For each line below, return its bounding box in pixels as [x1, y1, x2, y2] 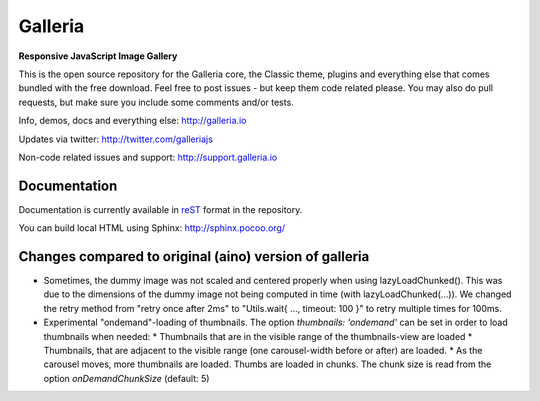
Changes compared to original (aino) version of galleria [18, 248, 370, 265]
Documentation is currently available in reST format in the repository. [18, 203, 303, 215]
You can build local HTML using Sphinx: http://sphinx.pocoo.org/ [18, 222, 285, 234]
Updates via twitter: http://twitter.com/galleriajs [18, 133, 214, 145]
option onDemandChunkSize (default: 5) [43, 372, 210, 384]
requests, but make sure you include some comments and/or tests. [18, 96, 294, 108]
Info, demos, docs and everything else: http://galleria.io [18, 115, 247, 127]
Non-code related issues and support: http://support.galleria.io [18, 151, 278, 163]
